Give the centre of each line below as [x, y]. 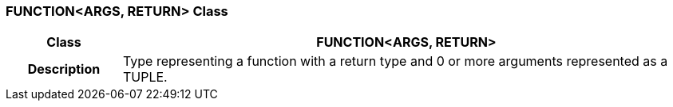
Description [64, 69]
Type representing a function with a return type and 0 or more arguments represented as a [395, 61]
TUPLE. [145, 77]
